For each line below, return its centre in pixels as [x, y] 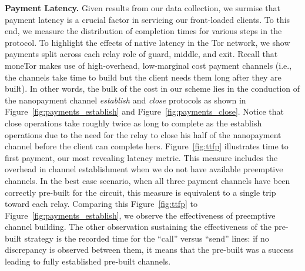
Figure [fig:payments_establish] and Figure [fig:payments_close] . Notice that [144, 111]
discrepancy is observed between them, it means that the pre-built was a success [149, 250]
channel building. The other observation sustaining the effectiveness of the [138, 227]
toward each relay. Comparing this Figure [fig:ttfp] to [101, 204]
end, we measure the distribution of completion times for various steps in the [143, 31]
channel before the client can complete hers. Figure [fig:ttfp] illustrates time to [147, 146]
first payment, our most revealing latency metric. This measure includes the [141, 157]
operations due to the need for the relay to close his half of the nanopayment [143, 134]
